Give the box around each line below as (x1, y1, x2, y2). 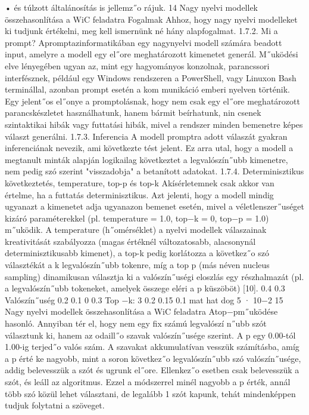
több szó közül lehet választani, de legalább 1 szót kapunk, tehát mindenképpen (5, 387, 296, 399)
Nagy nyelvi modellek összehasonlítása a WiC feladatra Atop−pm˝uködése (5, 305, 278, 318)
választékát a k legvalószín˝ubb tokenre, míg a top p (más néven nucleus (5, 259, 270, 271)
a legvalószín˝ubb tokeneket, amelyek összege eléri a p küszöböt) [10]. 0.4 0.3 (5, 282, 285, 294)
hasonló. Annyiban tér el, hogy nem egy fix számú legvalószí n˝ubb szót (5, 317, 267, 330)
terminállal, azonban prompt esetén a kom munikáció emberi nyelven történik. (5, 83, 290, 96)
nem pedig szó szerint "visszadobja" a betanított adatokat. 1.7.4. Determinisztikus (5, 165, 304, 177)
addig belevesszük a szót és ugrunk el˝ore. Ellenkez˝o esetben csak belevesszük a (5, 364, 299, 376)
